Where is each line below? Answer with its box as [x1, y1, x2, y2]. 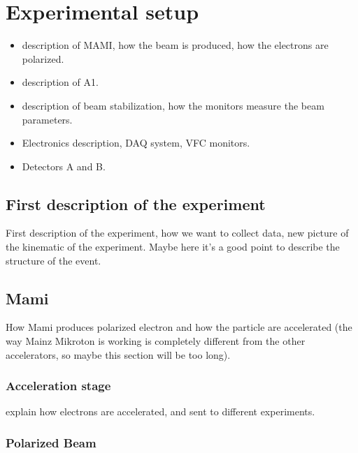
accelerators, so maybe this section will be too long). [6, 347, 231, 362]
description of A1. [22, 75, 99, 89]
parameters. [22, 112, 73, 126]
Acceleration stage [6, 377, 111, 394]
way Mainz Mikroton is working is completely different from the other [6, 334, 306, 348]
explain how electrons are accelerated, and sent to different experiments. [6, 404, 315, 419]
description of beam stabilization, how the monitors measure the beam [22, 98, 324, 112]
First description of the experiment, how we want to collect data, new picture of [6, 225, 349, 240]
